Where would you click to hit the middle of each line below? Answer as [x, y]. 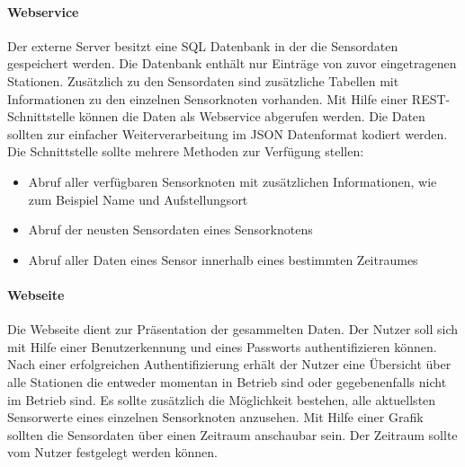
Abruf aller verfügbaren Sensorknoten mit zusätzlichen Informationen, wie [232, 181]
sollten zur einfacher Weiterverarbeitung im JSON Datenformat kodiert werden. [228, 133]
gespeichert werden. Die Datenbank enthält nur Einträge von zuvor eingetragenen [232, 63]
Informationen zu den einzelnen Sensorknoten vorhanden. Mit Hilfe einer [208, 98]
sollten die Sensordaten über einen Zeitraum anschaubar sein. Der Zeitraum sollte [232, 434]
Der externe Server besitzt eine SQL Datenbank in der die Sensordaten [203, 45]
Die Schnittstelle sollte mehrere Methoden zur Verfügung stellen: [186, 151]
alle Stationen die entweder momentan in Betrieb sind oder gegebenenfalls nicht [227, 381]
